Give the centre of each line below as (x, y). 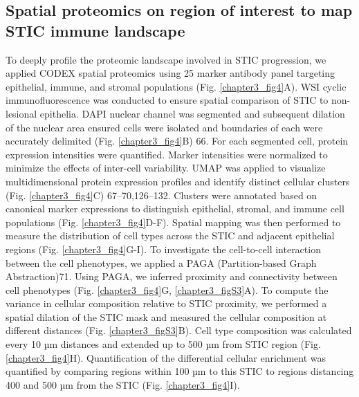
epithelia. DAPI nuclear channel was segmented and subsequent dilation (192, 113)
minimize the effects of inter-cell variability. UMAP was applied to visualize (166, 168)
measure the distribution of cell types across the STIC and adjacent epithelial (170, 236)
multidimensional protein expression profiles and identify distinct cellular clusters (178, 181)
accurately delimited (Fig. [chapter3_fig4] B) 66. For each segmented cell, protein (177, 141)
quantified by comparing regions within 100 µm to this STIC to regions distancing (180, 371)
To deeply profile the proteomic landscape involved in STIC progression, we (166, 59)
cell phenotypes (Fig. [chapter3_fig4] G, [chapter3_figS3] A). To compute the (167, 289)
